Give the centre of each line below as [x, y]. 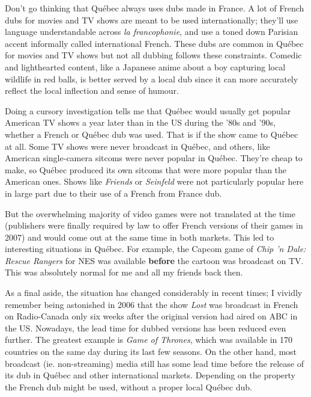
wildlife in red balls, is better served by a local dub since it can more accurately [152, 78]
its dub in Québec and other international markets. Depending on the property [150, 375]
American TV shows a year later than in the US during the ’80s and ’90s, [140, 122]
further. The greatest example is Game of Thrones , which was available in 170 [149, 340]
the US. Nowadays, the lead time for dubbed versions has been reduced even [146, 328]
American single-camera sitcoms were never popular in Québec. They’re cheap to [154, 158]
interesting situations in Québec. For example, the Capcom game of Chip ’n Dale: [155, 249]
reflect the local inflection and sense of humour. [92, 91]
